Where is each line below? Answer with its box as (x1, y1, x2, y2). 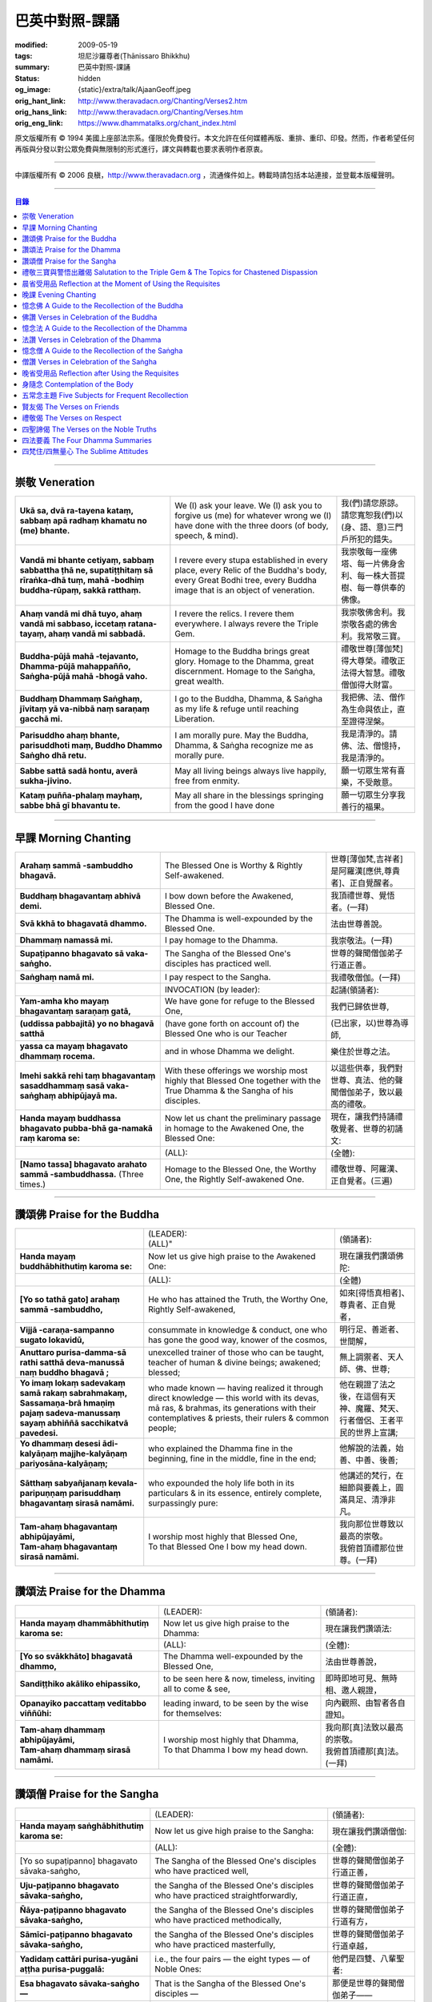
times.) (19, 1178, 46, 1189)
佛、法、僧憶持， (341, 741, 406, 752)
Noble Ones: (154, 1964, 202, 1975)
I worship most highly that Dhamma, (162, 1734, 299, 1745)
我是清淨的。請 (341, 729, 398, 740)
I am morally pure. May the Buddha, (174, 730, 309, 741)
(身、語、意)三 (341, 521, 395, 533)
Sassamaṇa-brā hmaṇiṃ (19, 1397, 115, 1409)
